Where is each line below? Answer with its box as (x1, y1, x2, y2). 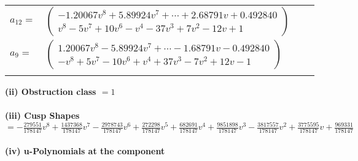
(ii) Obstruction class (5, 85, 96, 97)
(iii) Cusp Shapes (5, 109, 80, 122)
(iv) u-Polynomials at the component (5, 144, 165, 157)
